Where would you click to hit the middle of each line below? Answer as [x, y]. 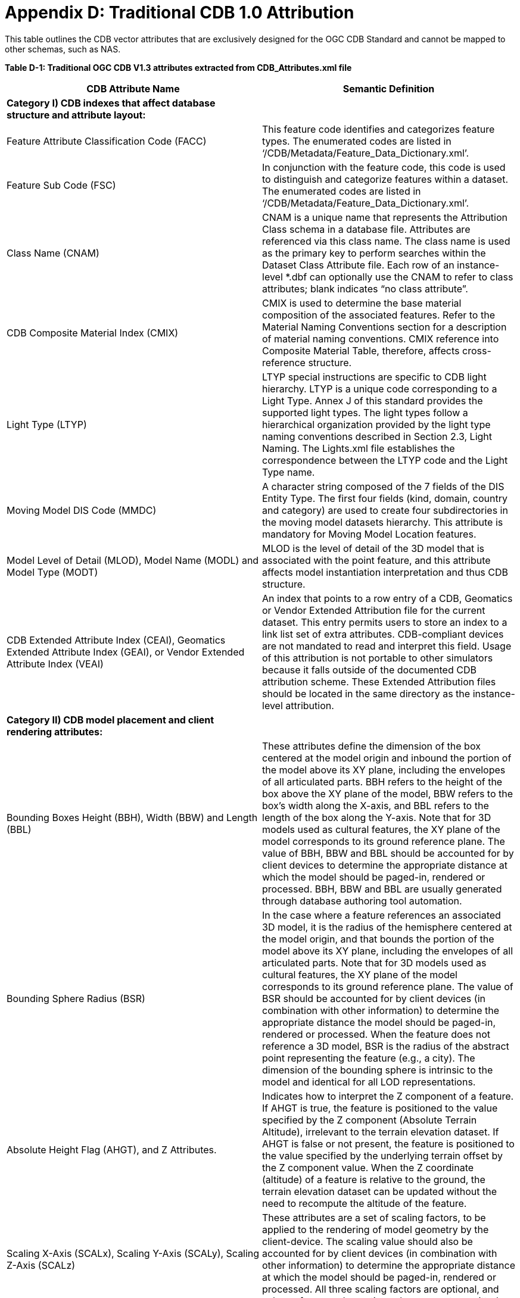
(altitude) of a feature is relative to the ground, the [374, 1179]
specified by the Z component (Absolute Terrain [370, 1120]
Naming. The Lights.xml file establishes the [359, 448]
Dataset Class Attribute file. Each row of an [358, 265]
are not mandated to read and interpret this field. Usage [387, 646]
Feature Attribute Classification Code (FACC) [107, 141]
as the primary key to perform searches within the [374, 253]
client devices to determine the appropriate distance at [385, 865]
